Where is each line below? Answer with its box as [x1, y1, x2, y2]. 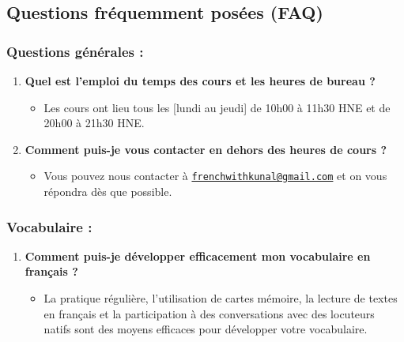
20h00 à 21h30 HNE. [43, 115, 145, 131]
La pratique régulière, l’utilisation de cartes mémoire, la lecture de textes [43, 290, 398, 306]
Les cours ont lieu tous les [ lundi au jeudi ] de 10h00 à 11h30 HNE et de [43, 99, 391, 115]
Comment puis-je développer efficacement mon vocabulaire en [25, 247, 371, 264]
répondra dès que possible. [43, 183, 172, 200]
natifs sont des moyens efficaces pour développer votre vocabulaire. [43, 321, 368, 337]
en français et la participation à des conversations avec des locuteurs [43, 305, 375, 321]
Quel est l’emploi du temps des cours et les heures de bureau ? [25, 73, 376, 88]
